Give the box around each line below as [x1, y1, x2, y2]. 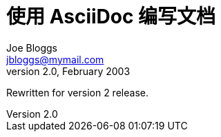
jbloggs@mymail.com [6, 53, 104, 65]
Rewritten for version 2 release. [6, 86, 148, 98]
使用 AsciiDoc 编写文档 [6, 5, 216, 28]
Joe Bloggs [6, 41, 57, 54]
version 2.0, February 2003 [6, 65, 131, 77]
